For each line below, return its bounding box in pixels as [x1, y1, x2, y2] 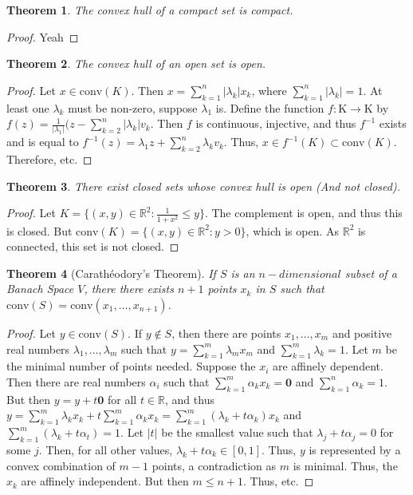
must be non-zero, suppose [68, 99, 198, 116]
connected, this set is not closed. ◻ [6, 238, 179, 255]
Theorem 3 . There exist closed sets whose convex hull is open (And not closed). [6, 177, 400, 194]
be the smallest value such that [161, 424, 313, 441]
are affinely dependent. [273, 358, 383, 374]
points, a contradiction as [151, 457, 277, 473]
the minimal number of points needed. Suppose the [6, 358, 256, 374]
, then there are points [171, 324, 281, 341]
